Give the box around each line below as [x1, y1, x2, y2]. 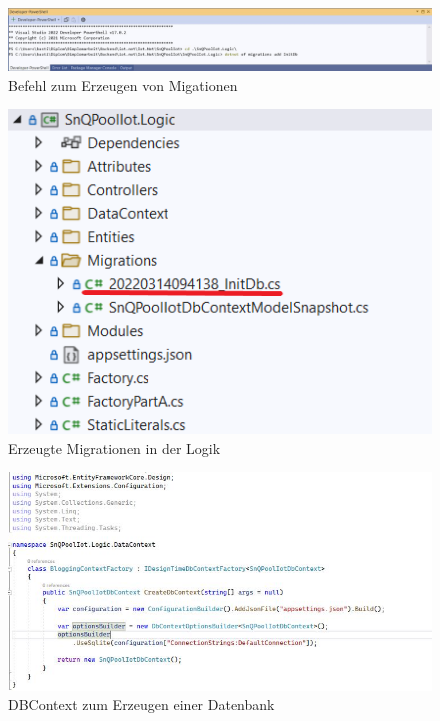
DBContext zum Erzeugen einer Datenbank [8, 694, 275, 715]
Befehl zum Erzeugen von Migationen [8, 74, 238, 95]
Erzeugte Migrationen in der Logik [8, 437, 221, 458]
